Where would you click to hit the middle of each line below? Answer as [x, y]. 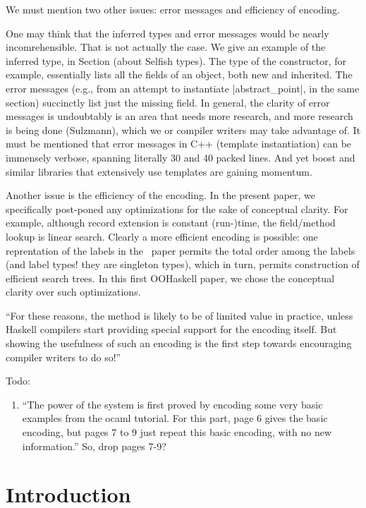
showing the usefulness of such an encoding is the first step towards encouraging [179, 343]
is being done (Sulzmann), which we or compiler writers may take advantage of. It [183, 129]
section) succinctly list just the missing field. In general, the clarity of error [168, 102]
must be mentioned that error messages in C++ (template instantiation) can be [179, 144]
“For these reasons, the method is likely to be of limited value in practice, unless [179, 315]
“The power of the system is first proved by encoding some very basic [172, 404]
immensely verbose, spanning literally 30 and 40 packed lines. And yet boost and [181, 157]
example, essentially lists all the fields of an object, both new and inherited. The [179, 74]
